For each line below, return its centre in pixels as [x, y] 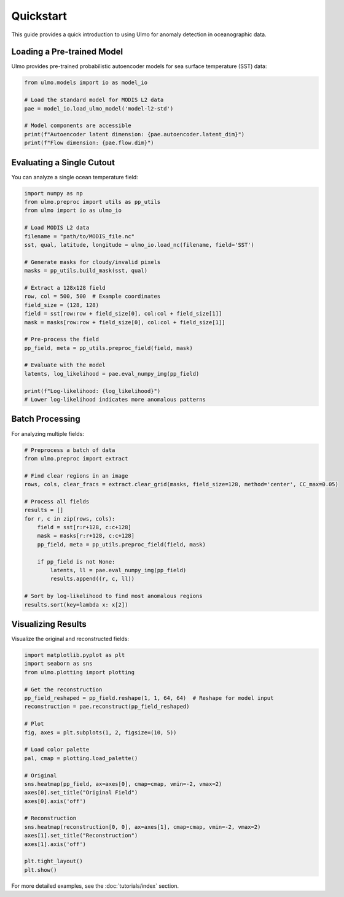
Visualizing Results [49, 624]
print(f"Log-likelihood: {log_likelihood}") [92, 391]
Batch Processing [46, 419]
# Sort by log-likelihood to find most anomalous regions [113, 596]
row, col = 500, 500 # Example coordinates [92, 297]
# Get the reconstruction [63, 689]
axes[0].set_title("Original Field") [81, 793]
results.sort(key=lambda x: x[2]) [76, 604]
